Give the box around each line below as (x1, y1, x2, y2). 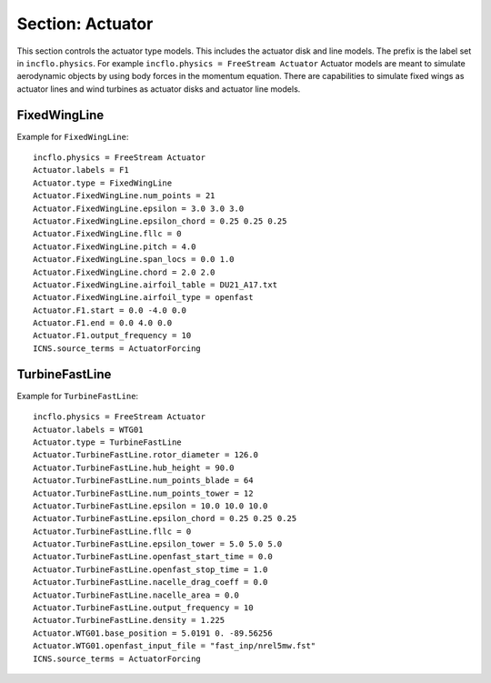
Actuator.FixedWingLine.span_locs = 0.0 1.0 (33, 255, 235, 265)
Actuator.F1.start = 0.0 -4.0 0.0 (33, 305, 186, 316)
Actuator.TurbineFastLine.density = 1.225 (33, 615, 225, 626)
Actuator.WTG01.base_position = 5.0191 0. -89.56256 (33, 628, 273, 638)
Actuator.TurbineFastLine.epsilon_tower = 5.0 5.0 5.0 (33, 539, 283, 549)
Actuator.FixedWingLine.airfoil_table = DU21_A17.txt (33, 279, 277, 290)
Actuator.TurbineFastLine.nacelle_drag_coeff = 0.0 (33, 578, 268, 588)
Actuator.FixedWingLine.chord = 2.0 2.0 (33, 266, 215, 277)
